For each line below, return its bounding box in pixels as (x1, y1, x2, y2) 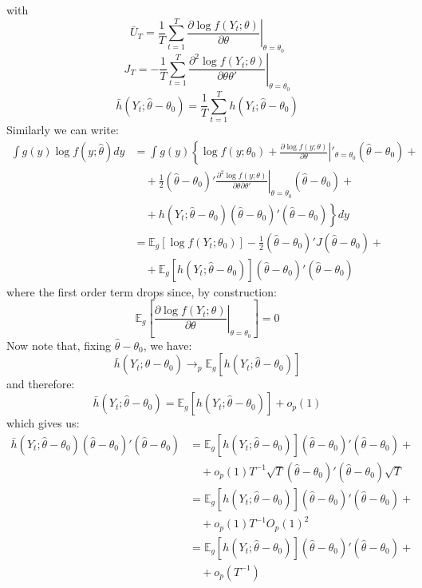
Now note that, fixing (6, 336, 112, 353)
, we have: (143, 336, 192, 353)
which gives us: (6, 415, 80, 431)
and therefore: (6, 375, 75, 392)
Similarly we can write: (6, 121, 119, 137)
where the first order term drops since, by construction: (6, 283, 277, 300)
